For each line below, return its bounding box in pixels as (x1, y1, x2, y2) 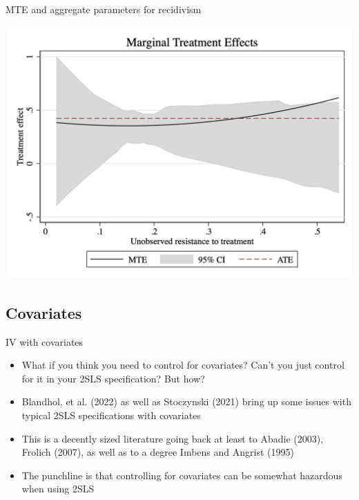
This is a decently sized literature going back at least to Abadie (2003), (21, 431, 324, 445)
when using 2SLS (21, 481, 95, 496)
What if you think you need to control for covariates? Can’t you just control (21, 358, 345, 372)
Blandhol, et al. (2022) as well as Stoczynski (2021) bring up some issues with (21, 394, 351, 409)
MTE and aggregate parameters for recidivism (6, 2, 202, 16)
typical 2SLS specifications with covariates (21, 407, 201, 422)
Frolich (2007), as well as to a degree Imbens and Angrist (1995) (21, 445, 294, 459)
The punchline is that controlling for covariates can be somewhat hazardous (21, 467, 342, 482)
